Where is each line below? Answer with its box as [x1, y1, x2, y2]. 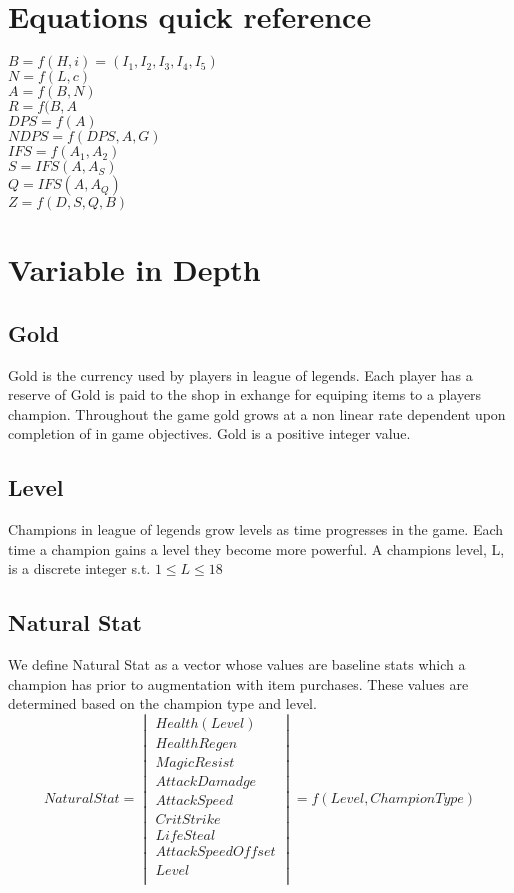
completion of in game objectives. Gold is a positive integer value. [8, 423, 411, 444]
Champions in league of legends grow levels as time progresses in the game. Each [8, 519, 504, 540]
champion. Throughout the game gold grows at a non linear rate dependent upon [8, 403, 506, 424]
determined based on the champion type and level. [8, 693, 317, 714]
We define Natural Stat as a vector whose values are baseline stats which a [8, 654, 466, 675]
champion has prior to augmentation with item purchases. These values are [8, 673, 469, 694]
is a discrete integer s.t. [8, 558, 151, 579]
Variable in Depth [8, 249, 261, 290]
